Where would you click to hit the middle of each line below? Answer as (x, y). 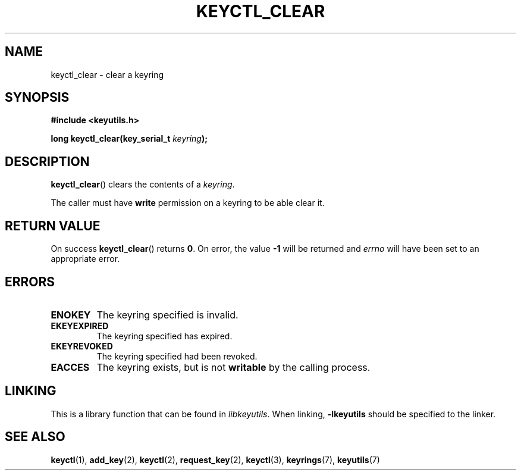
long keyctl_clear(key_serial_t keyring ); (129, 139)
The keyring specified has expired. (164, 336)
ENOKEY (71, 315)
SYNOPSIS (37, 98)
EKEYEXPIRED (80, 326)
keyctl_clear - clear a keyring (107, 74)
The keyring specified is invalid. (167, 315)
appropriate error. (85, 259)
